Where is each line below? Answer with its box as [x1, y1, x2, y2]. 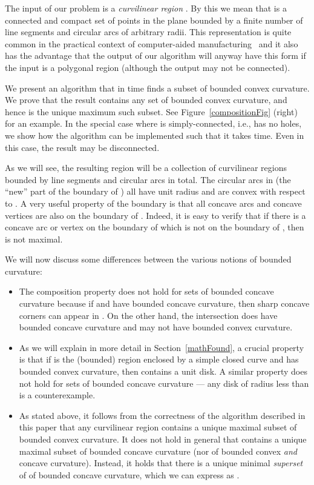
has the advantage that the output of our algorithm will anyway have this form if [5, 49, 306, 62]
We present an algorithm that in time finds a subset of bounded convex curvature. [5, 81, 310, 94]
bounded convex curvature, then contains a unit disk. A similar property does [19, 365, 307, 378]
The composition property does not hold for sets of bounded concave [19, 285, 274, 298]
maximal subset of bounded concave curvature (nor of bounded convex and [19, 444, 297, 457]
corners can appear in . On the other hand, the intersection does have [19, 309, 278, 321]
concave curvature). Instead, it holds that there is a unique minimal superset [19, 457, 303, 469]
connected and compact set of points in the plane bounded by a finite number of [5, 13, 303, 26]
